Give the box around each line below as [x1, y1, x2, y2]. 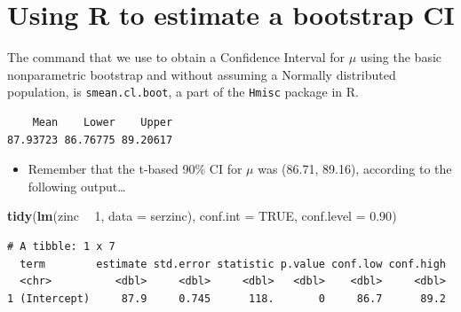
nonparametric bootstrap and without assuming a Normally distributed [7, 65, 396, 83]
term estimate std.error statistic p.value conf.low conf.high [20, 257, 446, 270]
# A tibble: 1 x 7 [7, 239, 115, 253]
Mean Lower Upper [32, 115, 173, 129]
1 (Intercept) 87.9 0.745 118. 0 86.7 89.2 [7, 292, 446, 305]
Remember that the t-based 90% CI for [28, 160, 242, 178]
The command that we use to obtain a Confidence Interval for [7, 48, 346, 66]
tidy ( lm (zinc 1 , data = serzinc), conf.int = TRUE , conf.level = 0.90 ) [7, 207, 397, 225]
